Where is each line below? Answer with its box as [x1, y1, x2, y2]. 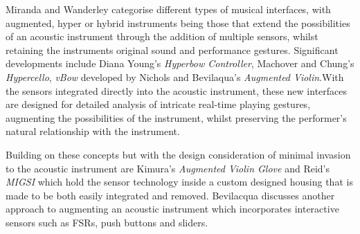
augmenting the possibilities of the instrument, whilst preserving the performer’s [6, 110, 347, 125]
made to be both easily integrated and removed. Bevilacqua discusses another [6, 188, 335, 202]
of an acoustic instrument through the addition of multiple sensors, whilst [6, 29, 318, 44]
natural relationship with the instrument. [6, 124, 180, 138]
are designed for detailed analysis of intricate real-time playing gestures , [6, 97, 311, 111]
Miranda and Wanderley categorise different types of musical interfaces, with [6, 2, 331, 16]
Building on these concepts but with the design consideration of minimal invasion [6, 147, 351, 161]
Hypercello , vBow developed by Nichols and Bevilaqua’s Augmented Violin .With [6, 69, 344, 84]
